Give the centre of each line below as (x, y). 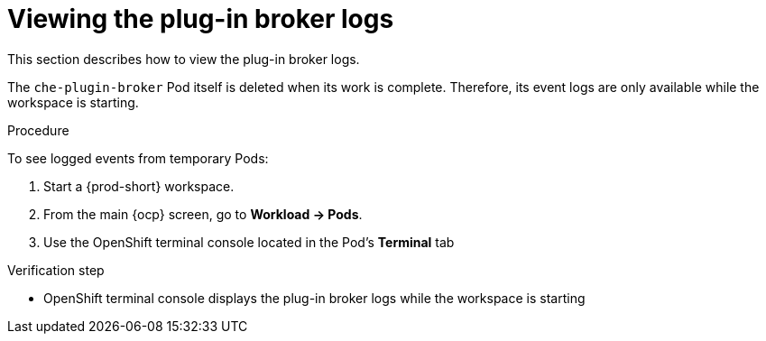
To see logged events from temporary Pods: (138, 158)
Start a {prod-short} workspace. (139, 186)
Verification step (56, 270)
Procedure (38, 130)
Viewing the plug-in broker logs (201, 19)
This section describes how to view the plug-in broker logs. (184, 59)
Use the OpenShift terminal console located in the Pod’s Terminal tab (249, 242)
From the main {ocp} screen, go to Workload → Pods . (203, 214)
